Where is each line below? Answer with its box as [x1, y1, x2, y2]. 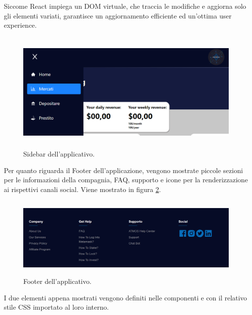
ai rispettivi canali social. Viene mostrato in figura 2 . [4, 184, 161, 194]
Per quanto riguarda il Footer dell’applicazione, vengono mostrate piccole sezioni [4, 165, 243, 175]
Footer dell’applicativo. [23, 276, 92, 286]
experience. [4, 20, 37, 30]
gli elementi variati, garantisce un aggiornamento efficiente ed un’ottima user [4, 10, 232, 20]
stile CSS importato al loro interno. [4, 302, 109, 312]
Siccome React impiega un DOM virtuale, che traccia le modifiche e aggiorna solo [4, 1, 246, 11]
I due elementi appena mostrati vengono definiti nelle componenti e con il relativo [4, 292, 247, 302]
